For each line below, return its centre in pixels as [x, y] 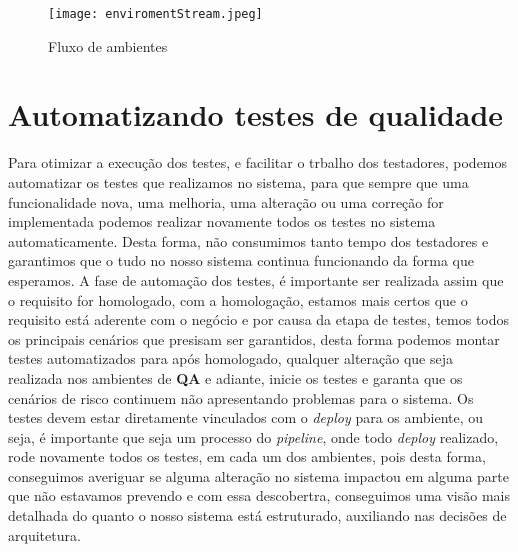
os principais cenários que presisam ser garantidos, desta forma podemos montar [254, 338]
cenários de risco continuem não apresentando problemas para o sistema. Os [241, 397]
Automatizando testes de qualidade [256, 114]
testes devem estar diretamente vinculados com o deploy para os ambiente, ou [246, 417]
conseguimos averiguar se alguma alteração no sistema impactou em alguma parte [258, 475]
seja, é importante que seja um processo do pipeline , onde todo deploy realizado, [253, 436]
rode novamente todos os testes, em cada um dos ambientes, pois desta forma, [247, 456]
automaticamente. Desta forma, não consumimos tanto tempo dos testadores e [248, 240]
